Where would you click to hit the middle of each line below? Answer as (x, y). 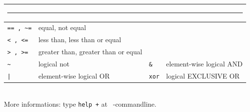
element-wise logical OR (74, 76)
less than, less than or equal (80, 40)
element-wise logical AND (204, 64)
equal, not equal (62, 27)
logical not (54, 64)
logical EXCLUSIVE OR (203, 76)
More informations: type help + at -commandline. (80, 104)
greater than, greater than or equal (90, 52)
